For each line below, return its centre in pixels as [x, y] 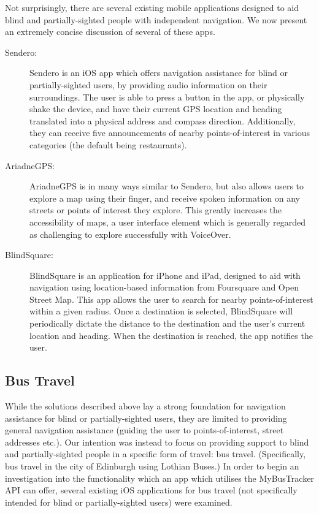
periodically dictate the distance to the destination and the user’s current [167, 323]
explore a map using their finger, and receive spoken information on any [165, 198]
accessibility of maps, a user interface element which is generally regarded [168, 222]
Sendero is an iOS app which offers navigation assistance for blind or [159, 73]
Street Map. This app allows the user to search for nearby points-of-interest [171, 299]
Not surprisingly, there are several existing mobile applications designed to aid [152, 7]
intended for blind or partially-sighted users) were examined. [119, 502]
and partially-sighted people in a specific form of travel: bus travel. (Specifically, [156, 454]
